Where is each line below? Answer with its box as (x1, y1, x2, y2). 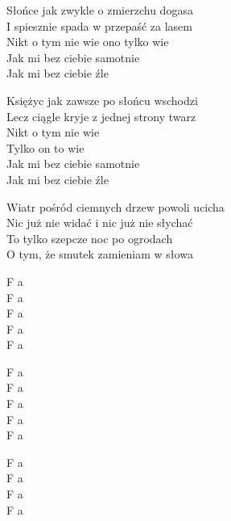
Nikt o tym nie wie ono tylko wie (6, 33, 169, 50)
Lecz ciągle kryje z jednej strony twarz (6, 107, 196, 124)
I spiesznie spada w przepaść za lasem (6, 17, 192, 34)
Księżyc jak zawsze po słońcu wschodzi (6, 91, 198, 108)
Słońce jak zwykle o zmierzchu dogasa (6, 2, 193, 18)
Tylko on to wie (6, 139, 85, 156)
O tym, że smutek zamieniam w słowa (6, 246, 193, 263)
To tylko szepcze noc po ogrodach (6, 229, 173, 246)
